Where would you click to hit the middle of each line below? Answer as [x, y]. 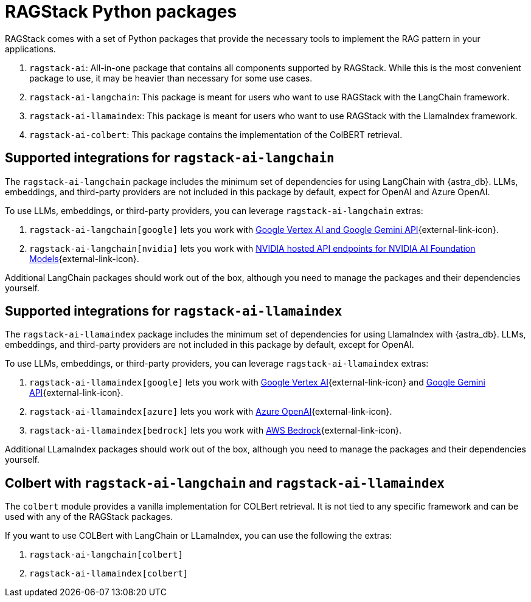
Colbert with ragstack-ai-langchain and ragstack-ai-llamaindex [225, 483]
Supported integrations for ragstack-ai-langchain [170, 158]
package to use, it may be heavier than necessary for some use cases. [171, 78]
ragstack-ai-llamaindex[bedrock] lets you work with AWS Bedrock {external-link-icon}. [215, 431]
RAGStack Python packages [121, 12]
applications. [30, 49]
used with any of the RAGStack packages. [89, 517]
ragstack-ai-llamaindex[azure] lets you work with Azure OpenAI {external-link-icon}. [211, 412]
